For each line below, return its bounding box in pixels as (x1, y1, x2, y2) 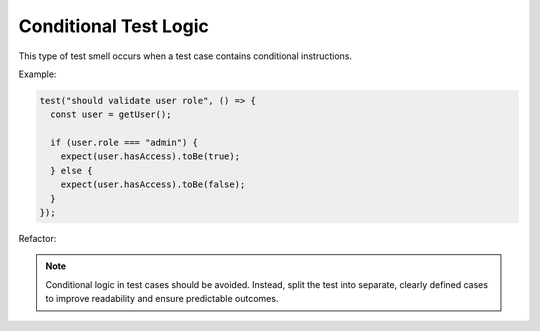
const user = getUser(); (50, 109, 172, 120)
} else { (50, 165, 93, 176)
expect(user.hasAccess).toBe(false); (60, 179, 246, 190)
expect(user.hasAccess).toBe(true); (60, 151, 240, 162)
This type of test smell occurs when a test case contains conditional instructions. (18, 50, 353, 62)
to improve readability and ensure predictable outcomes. (45, 293, 279, 305)
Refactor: (18, 233, 57, 245)
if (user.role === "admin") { (50, 137, 199, 149)
